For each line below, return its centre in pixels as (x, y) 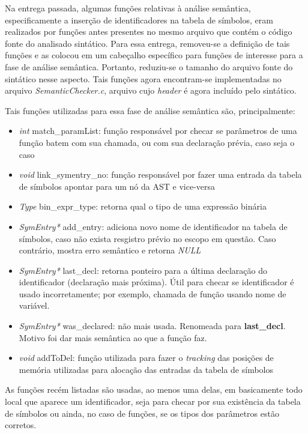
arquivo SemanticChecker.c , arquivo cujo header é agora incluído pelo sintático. (151, 90)
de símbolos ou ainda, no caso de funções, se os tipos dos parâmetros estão (142, 413)
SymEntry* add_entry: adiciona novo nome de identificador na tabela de (153, 226)
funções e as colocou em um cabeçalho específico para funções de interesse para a (154, 55)
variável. (34, 305)
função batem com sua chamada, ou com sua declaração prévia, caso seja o (157, 142)
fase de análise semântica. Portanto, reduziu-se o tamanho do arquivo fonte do (149, 66)
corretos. (21, 425)
